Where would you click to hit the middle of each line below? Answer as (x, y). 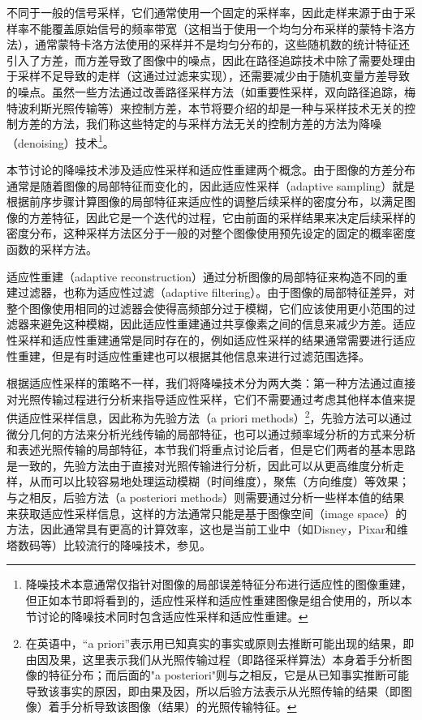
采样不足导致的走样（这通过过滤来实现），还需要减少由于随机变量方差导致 (213, 76)
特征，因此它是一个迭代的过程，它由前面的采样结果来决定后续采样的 (233, 217)
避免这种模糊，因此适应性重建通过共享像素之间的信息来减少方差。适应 (228, 324)
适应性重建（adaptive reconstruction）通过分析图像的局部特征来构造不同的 (202, 276)
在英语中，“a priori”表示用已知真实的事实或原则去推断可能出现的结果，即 (220, 643)
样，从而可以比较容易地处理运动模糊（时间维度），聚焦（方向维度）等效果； (208, 481)
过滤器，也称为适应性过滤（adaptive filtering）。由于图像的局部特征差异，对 (216, 292)
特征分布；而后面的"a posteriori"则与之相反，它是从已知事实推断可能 (229, 675)
